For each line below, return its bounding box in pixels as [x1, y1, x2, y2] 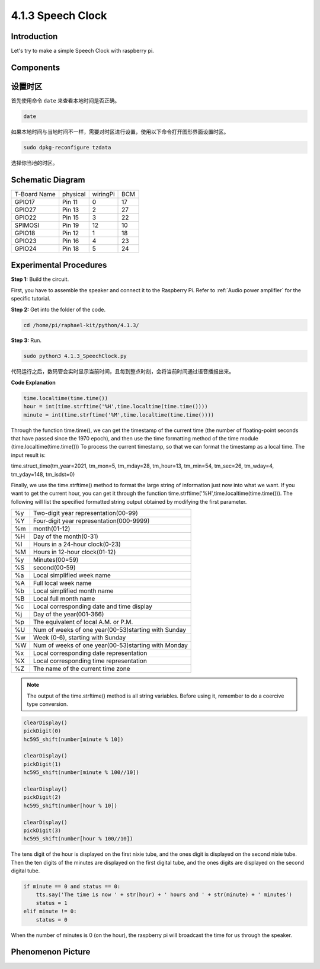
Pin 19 [62, 221, 79, 229]
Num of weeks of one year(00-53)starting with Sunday [33, 626, 187, 634]
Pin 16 [62, 236, 79, 245]
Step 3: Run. [11, 337, 41, 344]
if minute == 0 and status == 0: [23, 883, 121, 890]
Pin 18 [62, 244, 79, 252]
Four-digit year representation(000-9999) [33, 517, 150, 525]
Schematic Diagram [11, 175, 85, 185]
